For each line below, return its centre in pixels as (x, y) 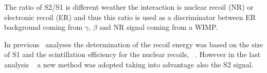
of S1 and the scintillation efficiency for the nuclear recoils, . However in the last (132, 54)
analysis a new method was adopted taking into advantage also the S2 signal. (129, 64)
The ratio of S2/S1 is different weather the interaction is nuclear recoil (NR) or (129, 7)
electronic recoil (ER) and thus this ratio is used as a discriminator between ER (130, 17)
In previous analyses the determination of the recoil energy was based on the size (134, 44)
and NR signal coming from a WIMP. (159, 27)
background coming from (43, 27)
